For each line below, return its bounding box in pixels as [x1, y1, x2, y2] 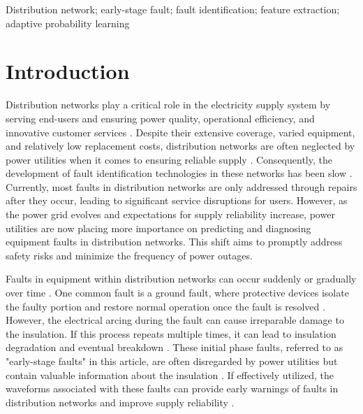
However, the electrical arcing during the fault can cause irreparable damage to [6, 313, 344, 327]
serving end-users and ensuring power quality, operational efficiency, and [6, 110, 315, 125]
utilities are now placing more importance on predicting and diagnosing [6, 220, 311, 235]
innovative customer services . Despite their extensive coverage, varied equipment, [6, 124, 355, 139]
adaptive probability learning [6, 15, 130, 30]
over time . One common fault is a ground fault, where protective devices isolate [6, 285, 349, 300]
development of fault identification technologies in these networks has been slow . [6, 166, 353, 180]
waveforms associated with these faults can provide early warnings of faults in [6, 381, 339, 396]
